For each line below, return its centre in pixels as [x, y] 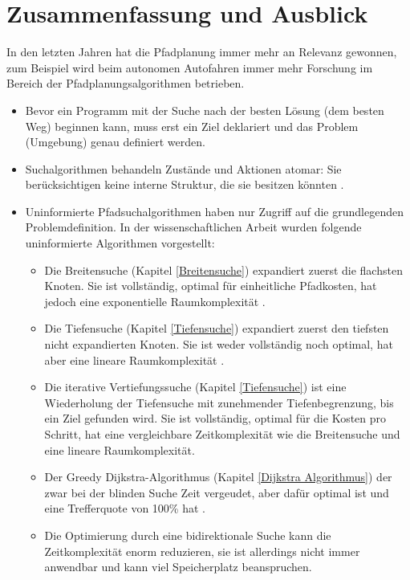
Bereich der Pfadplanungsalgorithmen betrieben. [126, 83]
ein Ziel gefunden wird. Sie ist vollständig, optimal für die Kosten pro [215, 418]
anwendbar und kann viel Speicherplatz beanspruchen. [178, 567]
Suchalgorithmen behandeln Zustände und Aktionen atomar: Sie [183, 168]
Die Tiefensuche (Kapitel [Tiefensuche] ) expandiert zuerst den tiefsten [217, 328]
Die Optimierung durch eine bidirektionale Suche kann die [188, 535]
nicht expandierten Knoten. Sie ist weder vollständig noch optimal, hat [219, 344]
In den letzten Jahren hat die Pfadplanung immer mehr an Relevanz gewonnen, [202, 52]
